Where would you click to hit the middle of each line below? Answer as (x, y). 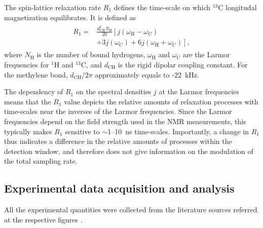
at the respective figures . (43, 219)
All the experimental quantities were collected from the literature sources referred (131, 210)
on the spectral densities (114, 91)
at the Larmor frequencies (199, 91)
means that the (28, 101)
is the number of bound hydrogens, (91, 54)
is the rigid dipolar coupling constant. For (183, 64)
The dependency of (34, 91)
